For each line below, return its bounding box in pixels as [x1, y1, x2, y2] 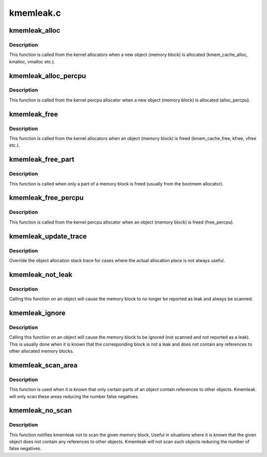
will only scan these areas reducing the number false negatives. [9, 393, 139, 399]
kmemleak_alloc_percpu [9, 72, 86, 80]
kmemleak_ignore [9, 309, 66, 317]
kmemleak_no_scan [9, 406, 72, 415]
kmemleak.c [9, 7, 61, 18]
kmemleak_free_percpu [9, 193, 84, 202]
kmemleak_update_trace [9, 232, 87, 240]
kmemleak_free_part [9, 155, 75, 164]
